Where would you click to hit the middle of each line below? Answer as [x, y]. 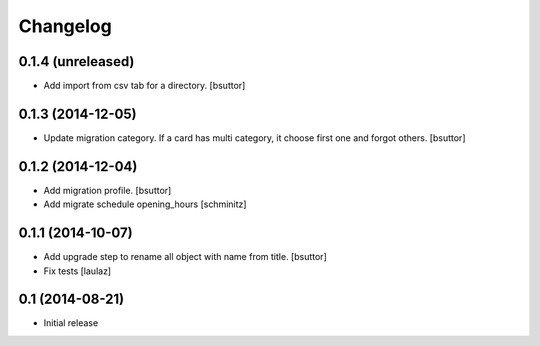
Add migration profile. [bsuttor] [107, 190]
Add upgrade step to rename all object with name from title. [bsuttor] [185, 257]
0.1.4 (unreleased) [76, 61]
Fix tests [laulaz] [77, 271]
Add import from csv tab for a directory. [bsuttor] [144, 86]
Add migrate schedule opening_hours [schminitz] [145, 204]
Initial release [71, 323]
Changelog [65, 26]
